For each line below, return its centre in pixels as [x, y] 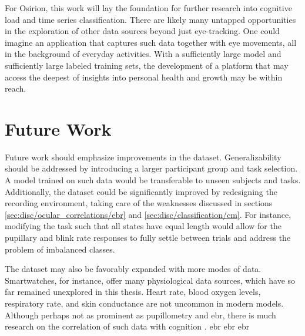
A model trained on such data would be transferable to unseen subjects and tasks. [153, 180]
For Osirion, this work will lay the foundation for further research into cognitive [148, 8]
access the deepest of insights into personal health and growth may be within [144, 77]
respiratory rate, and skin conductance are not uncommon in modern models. [144, 303]
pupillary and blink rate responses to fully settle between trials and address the [148, 238]
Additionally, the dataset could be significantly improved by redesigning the [141, 191]
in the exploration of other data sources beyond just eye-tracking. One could [142, 31]
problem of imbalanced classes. [60, 249]
